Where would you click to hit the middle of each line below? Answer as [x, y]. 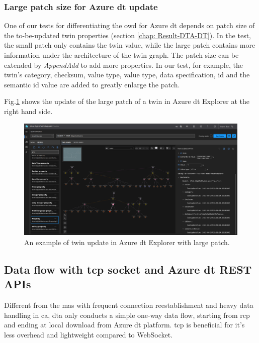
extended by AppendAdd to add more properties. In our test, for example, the [123, 65]
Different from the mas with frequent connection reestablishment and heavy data [129, 305]
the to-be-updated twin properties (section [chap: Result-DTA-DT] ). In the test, [127, 35]
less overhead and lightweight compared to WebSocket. [89, 334]
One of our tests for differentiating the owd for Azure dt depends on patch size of [129, 25]
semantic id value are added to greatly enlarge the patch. [92, 84]
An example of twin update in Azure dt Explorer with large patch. [127, 242]
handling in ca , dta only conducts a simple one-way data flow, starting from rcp [127, 315]
